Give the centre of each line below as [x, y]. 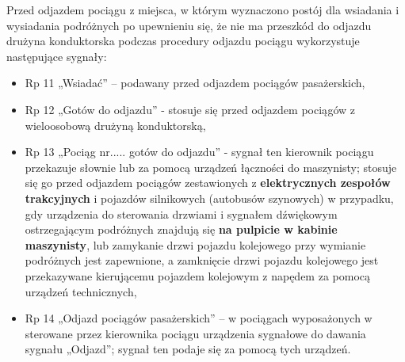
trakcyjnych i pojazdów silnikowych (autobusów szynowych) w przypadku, [209, 198]
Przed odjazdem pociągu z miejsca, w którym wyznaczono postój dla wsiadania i [203, 10]
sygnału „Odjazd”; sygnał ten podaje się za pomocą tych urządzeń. [188, 349]
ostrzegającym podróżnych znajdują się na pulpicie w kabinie [181, 229]
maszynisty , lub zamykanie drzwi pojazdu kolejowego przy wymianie [195, 244]
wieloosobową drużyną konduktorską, [115, 125]
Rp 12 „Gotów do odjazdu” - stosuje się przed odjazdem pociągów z [190, 109]
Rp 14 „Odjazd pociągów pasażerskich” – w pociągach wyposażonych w [199, 318]
